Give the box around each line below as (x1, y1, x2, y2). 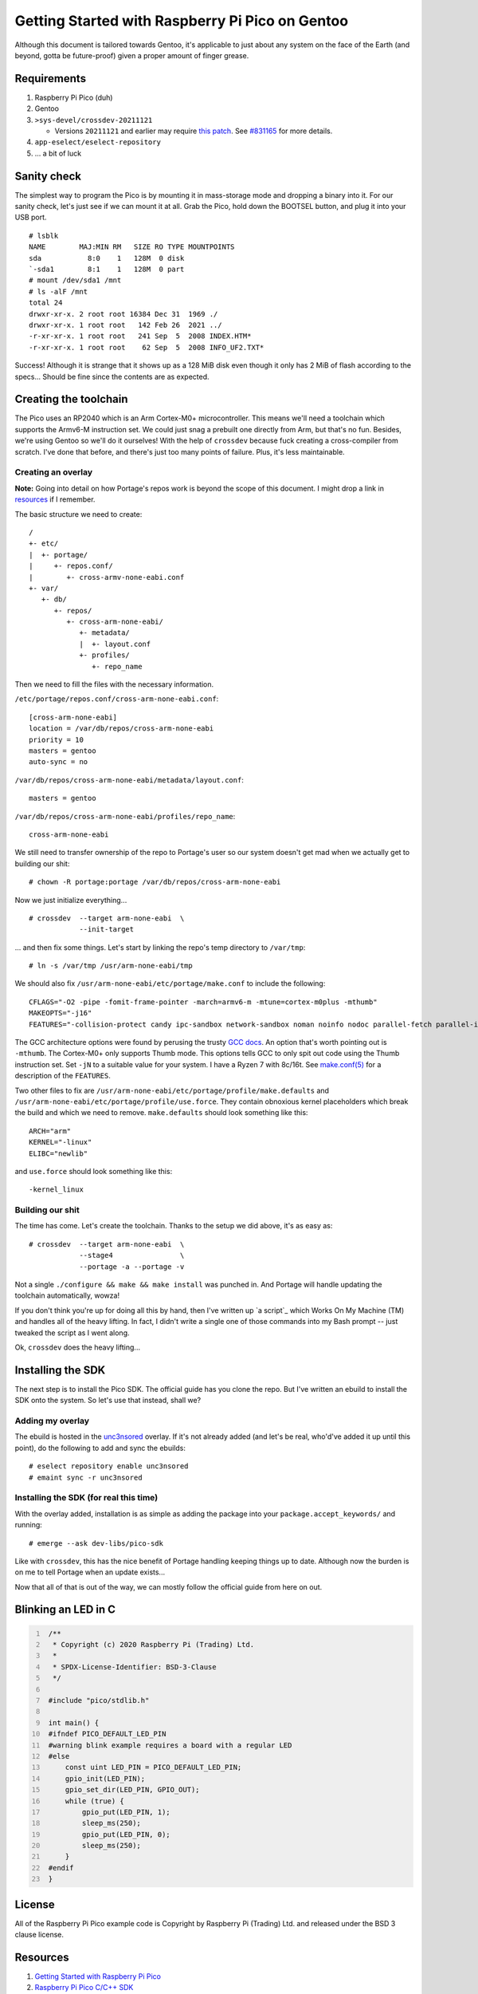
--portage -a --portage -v (79, 1262, 185, 1271)
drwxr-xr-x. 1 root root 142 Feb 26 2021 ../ (29, 321, 222, 329)
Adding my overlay (14, 1416, 90, 1427)
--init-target (79, 925, 135, 934)
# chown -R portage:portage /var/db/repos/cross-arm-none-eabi (29, 877, 281, 887)
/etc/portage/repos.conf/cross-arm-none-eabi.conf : (14, 694, 219, 703)
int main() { (48, 1718, 100, 1727)
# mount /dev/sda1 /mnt (29, 276, 122, 285)
